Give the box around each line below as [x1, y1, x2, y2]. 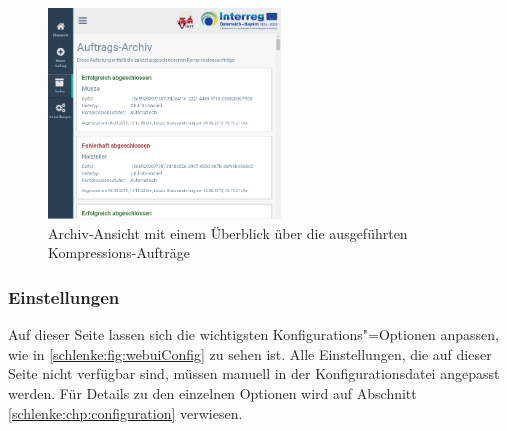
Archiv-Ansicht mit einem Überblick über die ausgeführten [48, 222, 408, 243]
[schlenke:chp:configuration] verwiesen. [8, 402, 243, 423]
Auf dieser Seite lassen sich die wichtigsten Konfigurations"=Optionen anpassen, [8, 324, 499, 345]
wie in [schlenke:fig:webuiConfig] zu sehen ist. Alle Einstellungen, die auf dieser [8, 343, 492, 364]
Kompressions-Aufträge [48, 242, 190, 263]
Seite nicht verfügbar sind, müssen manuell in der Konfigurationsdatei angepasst [8, 363, 500, 384]
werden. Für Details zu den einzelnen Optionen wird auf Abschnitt [8, 383, 417, 404]
